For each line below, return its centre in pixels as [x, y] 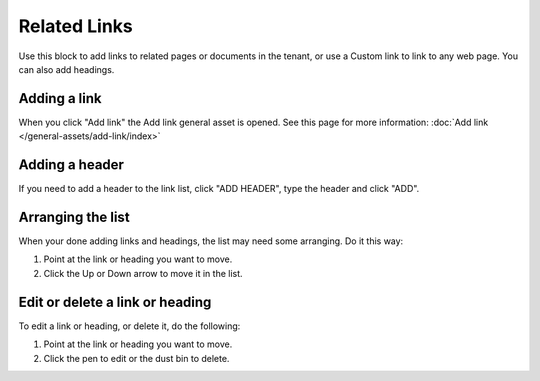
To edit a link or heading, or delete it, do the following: [129, 326]
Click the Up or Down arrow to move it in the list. [143, 273]
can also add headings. [66, 69]
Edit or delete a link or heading [115, 301]
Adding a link [60, 98]
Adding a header [71, 165]
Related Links [76, 26]
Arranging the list [74, 216]
